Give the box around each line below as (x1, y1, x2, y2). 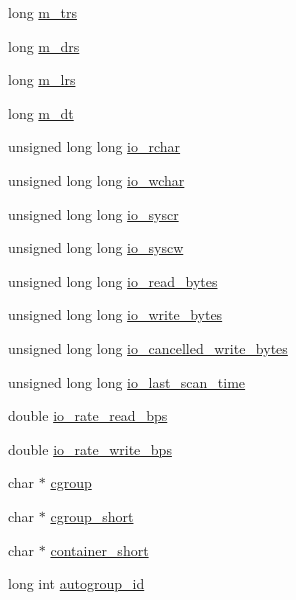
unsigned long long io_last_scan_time (8, 371, 246, 392)
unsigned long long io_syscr (8, 203, 179, 224)
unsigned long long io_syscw (8, 237, 184, 258)
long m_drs (8, 35, 80, 56)
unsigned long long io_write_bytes (8, 304, 223, 325)
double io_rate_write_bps (8, 438, 172, 459)
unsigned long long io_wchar (8, 169, 185, 190)
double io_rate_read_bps (8, 405, 168, 426)
